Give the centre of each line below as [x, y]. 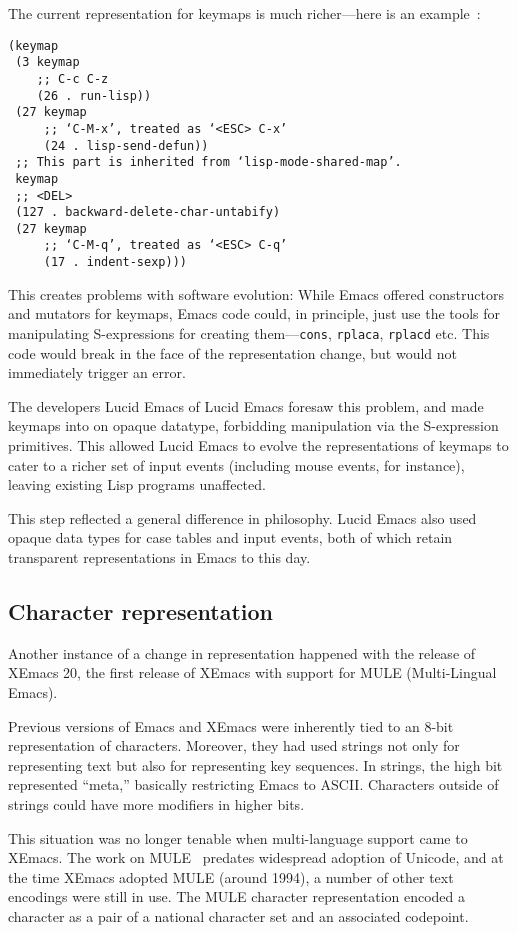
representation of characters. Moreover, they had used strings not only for [234, 745]
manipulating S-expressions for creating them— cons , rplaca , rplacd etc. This [249, 332]
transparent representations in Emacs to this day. [159, 556]
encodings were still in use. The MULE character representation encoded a [237, 896]
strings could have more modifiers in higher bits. [156, 803]
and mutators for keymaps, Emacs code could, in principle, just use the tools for [254, 313]
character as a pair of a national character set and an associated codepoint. [238, 915]
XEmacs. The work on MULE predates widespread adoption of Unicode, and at [256, 857]
